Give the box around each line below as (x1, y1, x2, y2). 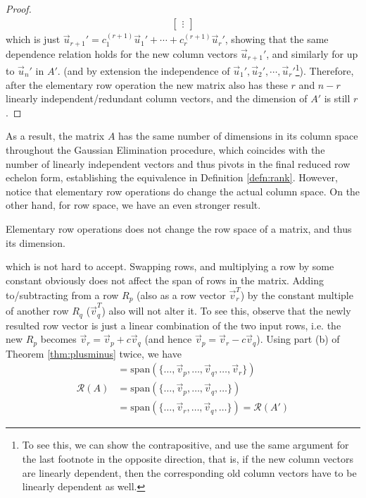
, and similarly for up (266, 46, 358, 61)
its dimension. (6, 235, 65, 250)
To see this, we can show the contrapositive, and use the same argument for (22, 437, 349, 452)
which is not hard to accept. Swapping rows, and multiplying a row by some (6, 259, 334, 274)
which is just (6, 32, 61, 47)
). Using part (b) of (256, 332, 340, 346)
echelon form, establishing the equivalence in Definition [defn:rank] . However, (6, 170, 338, 185)
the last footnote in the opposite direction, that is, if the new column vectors (22, 451, 353, 466)
